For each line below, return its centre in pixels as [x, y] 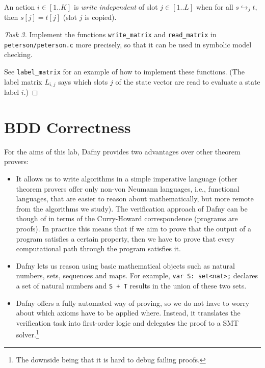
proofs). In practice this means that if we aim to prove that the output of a [134, 228]
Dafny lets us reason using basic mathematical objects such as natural [125, 265]
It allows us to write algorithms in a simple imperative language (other [127, 178]
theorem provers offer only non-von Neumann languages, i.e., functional [128, 188]
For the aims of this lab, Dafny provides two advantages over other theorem [122, 151]
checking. [18, 54]
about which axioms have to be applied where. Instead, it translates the [128, 313]
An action [20, 7]
